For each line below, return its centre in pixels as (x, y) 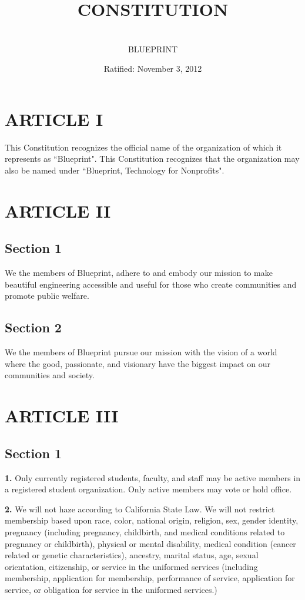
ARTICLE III (62, 416)
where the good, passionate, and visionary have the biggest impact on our (138, 363)
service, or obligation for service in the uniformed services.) (111, 589)
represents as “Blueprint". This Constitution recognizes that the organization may (152, 159)
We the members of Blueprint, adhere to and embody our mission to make (139, 273)
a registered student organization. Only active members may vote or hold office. (148, 489)
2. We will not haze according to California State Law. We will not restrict (140, 509)
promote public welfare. (47, 296)
